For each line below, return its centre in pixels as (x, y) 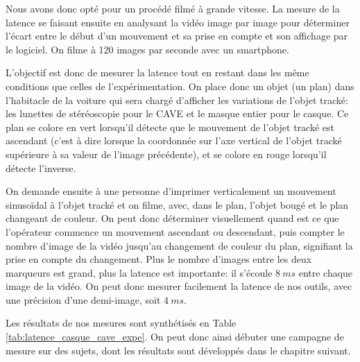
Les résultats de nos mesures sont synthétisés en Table (121, 323)
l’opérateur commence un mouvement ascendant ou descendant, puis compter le (175, 231)
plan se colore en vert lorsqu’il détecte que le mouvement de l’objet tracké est (170, 127)
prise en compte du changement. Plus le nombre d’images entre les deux (159, 259)
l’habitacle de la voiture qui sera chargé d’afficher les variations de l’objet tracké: (177, 100)
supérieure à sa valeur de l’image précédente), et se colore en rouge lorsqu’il (166, 154)
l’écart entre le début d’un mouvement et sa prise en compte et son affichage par (177, 36)
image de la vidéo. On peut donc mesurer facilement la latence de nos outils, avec (179, 286)
